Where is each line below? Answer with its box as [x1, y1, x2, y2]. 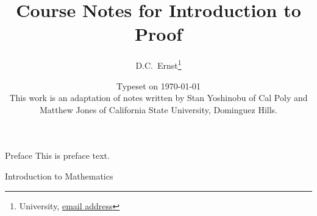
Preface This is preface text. [5, 149, 110, 162]
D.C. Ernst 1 [135, 57, 182, 71]
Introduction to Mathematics [5, 169, 113, 182]
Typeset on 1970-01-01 [116, 79, 201, 92]
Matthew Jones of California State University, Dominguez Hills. [40, 103, 277, 116]
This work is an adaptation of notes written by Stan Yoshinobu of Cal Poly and [9, 91, 308, 104]
